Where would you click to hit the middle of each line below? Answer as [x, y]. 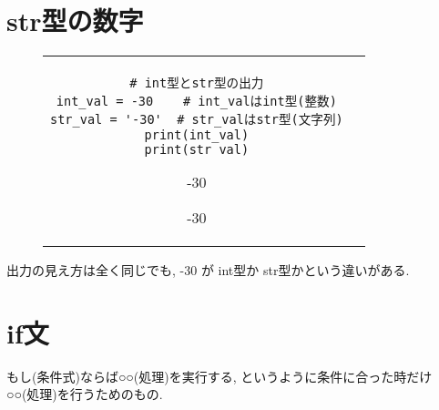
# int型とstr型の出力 [197, 83]
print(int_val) [197, 135]
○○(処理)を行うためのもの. [85, 394]
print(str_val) [197, 150]
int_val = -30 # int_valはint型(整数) [196, 102]
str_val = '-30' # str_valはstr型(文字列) [197, 120]
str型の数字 [75, 20]
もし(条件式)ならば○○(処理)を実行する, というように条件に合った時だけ [219, 376]
